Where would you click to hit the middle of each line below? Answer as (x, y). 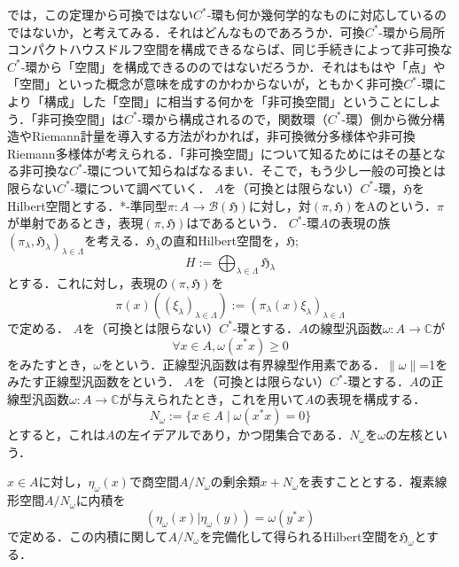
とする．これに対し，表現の (88, 283)
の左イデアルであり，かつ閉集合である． (232, 435)
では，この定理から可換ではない (100, 14)
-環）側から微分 (387, 118)
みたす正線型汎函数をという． (93, 381)
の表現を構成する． (370, 398)
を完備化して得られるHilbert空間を (300, 536)
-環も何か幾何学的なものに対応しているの (327, 14)
